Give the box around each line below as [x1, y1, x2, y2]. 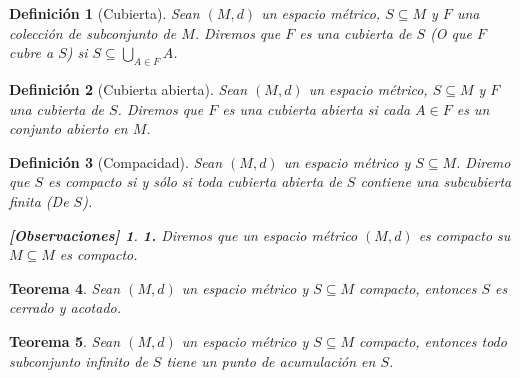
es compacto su [418, 224, 511, 245]
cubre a [9, 42, 54, 63]
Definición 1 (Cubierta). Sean [9, 3, 200, 23]
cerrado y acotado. [9, 297, 121, 318]
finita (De [9, 190, 69, 211]
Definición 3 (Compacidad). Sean [9, 151, 223, 172]
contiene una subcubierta [360, 171, 512, 192]
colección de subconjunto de [9, 22, 177, 43]
